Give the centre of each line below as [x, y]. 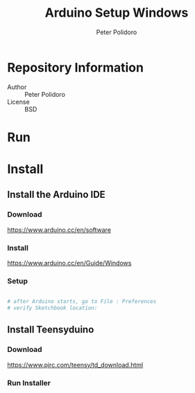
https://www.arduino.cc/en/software [59, 230]
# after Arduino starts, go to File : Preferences [82, 302]
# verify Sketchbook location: [52, 308]
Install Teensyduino [51, 330]
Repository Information [76, 67]
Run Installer [29, 383]
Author [17, 87]
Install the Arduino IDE [56, 195]
